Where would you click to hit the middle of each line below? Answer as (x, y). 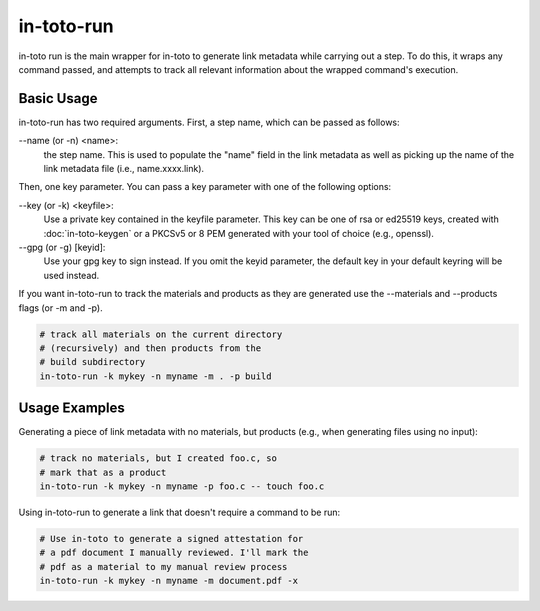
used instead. (71, 275)
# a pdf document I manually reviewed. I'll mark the (174, 553)
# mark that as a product (103, 472)
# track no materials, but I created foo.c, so (158, 458)
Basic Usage (58, 98)
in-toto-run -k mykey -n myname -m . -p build (155, 376)
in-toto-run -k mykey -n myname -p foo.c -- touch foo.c (182, 486)
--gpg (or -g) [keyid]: (62, 247)
